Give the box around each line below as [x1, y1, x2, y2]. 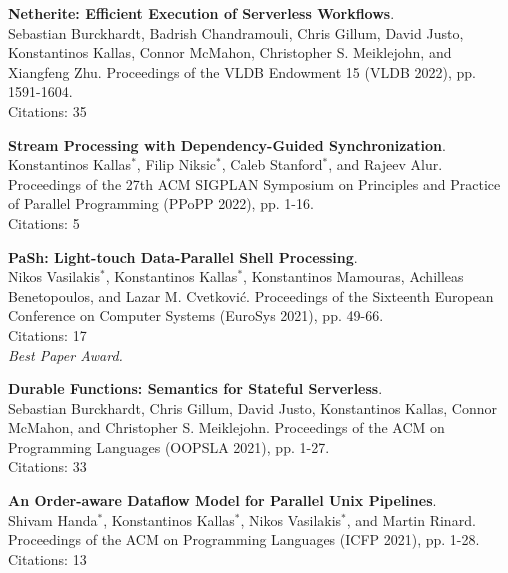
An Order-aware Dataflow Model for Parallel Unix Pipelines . [8, 490, 437, 511]
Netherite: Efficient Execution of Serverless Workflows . [8, 3, 395, 23]
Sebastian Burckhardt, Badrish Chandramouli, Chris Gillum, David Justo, [8, 22, 464, 43]
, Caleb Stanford [221, 154, 323, 175]
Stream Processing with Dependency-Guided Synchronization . [8, 134, 446, 155]
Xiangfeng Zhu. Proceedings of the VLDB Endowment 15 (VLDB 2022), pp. [8, 61, 476, 82]
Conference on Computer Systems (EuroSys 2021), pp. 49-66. [8, 305, 384, 326]
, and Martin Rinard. [346, 509, 476, 530]
